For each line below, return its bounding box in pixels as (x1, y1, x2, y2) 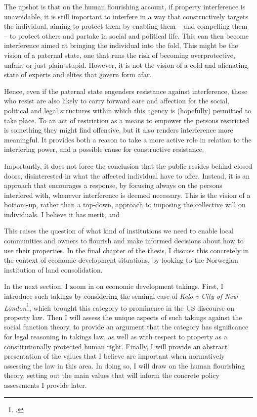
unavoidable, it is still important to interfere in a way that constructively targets (4, 11, 249, 21)
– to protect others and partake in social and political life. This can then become (4, 30, 249, 41)
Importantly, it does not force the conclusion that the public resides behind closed (4, 160, 253, 171)
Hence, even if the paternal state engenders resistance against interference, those (4, 86, 248, 96)
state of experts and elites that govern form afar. (4, 69, 152, 80)
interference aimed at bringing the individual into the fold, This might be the (4, 40, 238, 50)
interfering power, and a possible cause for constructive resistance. (4, 144, 204, 154)
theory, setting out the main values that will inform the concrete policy (4, 370, 219, 380)
